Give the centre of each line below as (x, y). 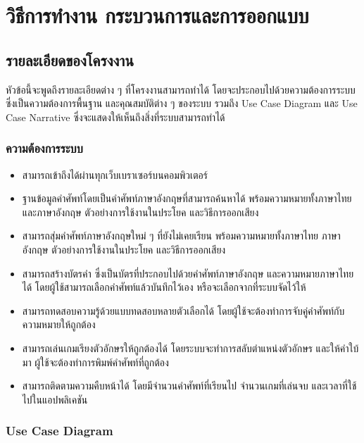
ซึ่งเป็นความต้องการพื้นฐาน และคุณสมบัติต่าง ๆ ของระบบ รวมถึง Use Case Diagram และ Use (182, 103)
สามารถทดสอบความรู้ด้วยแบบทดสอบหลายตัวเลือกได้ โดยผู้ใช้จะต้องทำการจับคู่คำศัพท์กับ (183, 310)
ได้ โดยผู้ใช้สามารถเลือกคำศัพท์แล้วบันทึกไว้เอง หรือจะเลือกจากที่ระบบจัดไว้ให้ (164, 287)
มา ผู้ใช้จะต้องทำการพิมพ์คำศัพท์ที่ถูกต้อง (95, 362)
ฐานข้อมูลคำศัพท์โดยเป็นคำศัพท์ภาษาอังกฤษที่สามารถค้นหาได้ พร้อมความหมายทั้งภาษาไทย (187, 198)
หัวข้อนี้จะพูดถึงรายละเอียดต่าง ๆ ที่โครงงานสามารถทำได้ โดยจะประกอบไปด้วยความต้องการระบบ (181, 89)
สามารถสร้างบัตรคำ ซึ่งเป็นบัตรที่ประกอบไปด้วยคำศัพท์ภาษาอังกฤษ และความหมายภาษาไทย (188, 273)
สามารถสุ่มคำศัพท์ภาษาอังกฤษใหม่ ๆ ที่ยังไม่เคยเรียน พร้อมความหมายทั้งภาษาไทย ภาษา (181, 236)
